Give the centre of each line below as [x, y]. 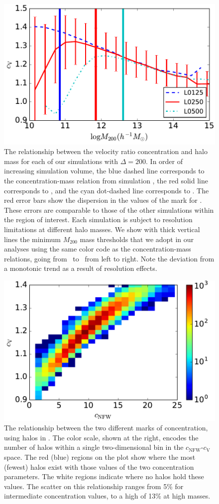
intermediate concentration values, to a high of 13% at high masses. [107, 496]
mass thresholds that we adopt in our [137, 239]
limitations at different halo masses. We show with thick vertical [102, 229]
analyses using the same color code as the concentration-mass [98, 249]
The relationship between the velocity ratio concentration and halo [106, 151]
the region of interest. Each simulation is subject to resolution [98, 219]
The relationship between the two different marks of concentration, [106, 428]
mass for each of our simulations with [61, 161]
